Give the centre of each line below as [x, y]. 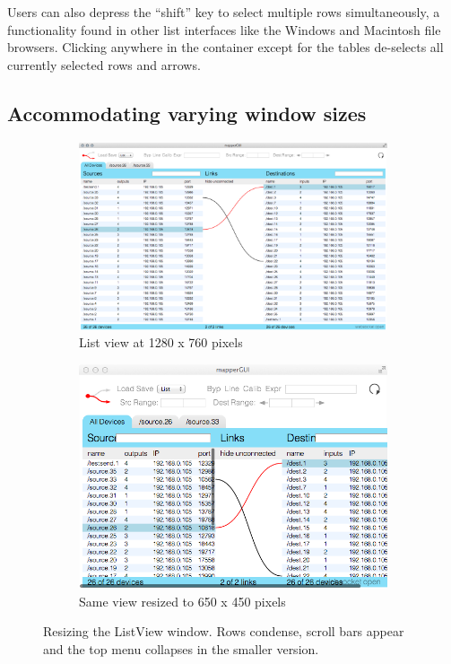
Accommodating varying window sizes [187, 113]
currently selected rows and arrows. [104, 64]
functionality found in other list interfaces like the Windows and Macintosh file [224, 29]
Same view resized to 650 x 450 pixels [182, 601]
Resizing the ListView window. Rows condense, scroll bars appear [224, 631]
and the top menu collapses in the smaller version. [181, 648]
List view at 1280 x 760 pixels [161, 342]
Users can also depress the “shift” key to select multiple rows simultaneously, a [224, 12]
